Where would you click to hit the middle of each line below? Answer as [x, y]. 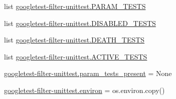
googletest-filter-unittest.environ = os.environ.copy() [84, 90]
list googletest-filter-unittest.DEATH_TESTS [74, 40]
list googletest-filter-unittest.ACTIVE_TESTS [76, 56]
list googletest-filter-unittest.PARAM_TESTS [75, 6]
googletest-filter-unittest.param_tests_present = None [88, 73]
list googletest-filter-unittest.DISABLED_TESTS [80, 23]
